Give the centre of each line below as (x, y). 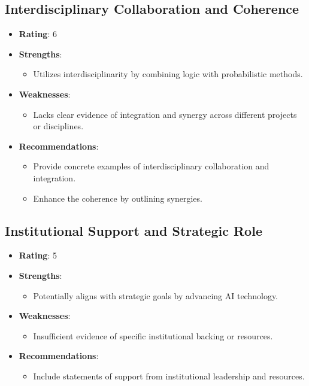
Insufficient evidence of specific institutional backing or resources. (153, 335)
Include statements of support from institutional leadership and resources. (169, 376)
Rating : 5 (38, 255)
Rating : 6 (38, 34)
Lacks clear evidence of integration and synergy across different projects (165, 114)
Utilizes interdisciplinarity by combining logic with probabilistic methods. (168, 74)
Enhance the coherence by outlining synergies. (118, 198)
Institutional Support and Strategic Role (134, 230)
